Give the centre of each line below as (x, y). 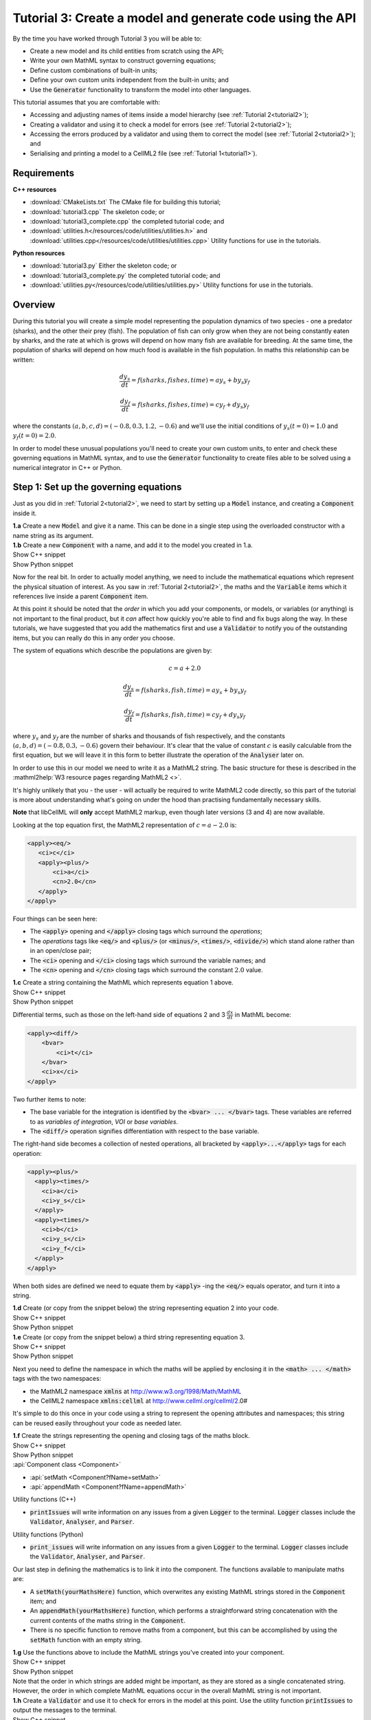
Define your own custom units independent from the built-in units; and (130, 80)
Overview (34, 305)
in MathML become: (263, 1014)
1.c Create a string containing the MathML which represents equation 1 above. (123, 982)
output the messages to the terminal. (65, 1710)
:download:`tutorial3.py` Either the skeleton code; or (103, 266)
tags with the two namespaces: (57, 1379)
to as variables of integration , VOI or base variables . (104, 1121)
